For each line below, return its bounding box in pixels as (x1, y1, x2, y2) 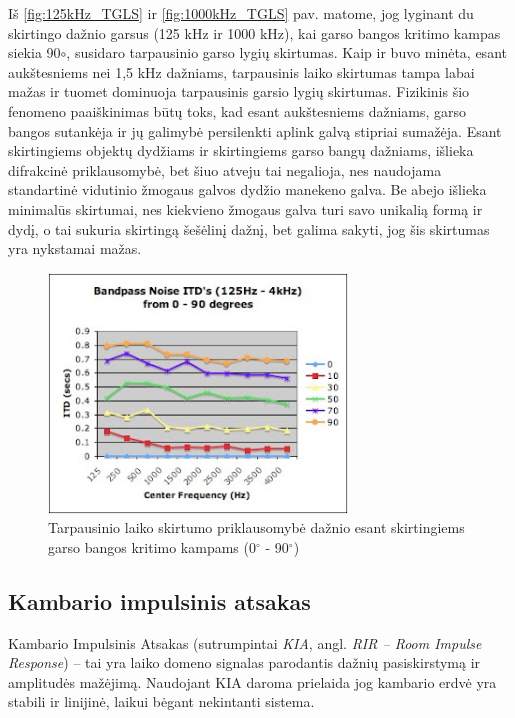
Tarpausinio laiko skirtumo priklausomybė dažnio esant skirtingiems (48, 517, 465, 538)
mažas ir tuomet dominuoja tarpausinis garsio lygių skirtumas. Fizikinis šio (8, 81, 470, 102)
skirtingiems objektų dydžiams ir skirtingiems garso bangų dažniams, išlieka (8, 140, 474, 161)
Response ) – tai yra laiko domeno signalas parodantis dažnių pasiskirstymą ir (8, 652, 481, 673)
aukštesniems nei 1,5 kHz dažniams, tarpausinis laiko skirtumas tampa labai (8, 61, 475, 82)
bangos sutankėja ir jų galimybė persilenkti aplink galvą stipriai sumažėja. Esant (8, 120, 502, 141)
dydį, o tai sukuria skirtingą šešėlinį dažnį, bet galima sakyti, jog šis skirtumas (8, 218, 490, 239)
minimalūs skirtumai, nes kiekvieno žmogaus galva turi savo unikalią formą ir (8, 198, 483, 219)
